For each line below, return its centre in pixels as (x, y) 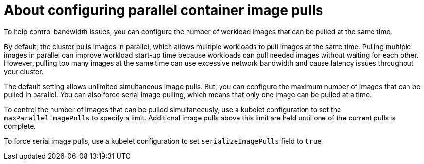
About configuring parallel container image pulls (164, 10)
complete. (20, 126)
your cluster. (24, 71)
